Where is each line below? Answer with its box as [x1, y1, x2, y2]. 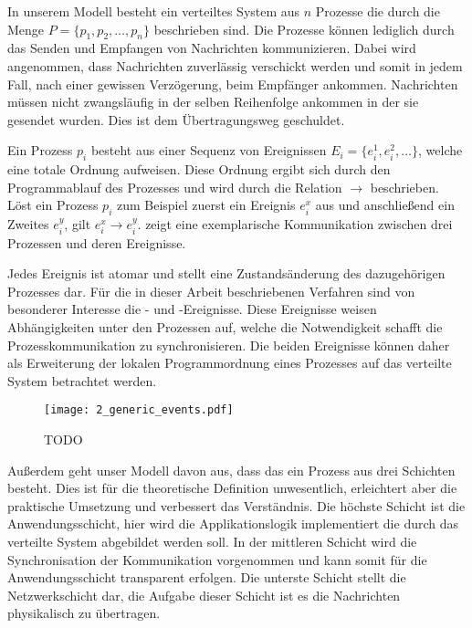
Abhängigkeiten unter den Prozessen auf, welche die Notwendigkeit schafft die [7, 317, 443, 336]
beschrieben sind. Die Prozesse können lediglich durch [153, 19, 455, 38]
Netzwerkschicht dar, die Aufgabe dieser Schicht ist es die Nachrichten [7, 585, 401, 604]
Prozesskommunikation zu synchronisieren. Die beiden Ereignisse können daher [7, 335, 450, 354]
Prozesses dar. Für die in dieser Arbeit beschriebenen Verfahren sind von [7, 281, 415, 300]
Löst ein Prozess [7, 195, 99, 215]
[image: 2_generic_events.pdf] [44, 403, 234, 417]
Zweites [7, 215, 49, 234]
